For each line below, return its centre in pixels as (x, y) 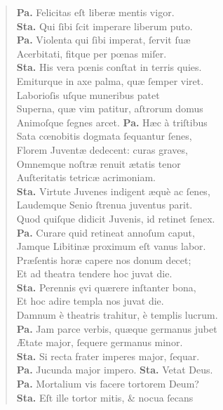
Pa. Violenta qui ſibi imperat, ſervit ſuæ (103, 40)
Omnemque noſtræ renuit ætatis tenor (99, 163)
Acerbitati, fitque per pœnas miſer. (92, 53)
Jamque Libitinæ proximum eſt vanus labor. (111, 246)
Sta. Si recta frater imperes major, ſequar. (108, 356)
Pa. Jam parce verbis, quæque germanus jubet (117, 328)
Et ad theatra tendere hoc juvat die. (94, 273)
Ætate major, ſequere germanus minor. (100, 342)
